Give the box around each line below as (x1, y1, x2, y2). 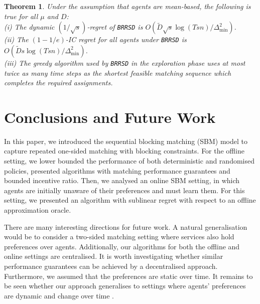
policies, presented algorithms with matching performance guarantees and (4, 165, 230, 176)
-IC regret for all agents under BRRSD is (65, 34, 187, 45)
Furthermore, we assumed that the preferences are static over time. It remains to (4, 270, 253, 281)
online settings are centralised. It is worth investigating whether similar (4, 251, 223, 261)
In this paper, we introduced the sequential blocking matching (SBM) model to (4, 135, 248, 146)
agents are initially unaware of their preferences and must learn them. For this (4, 185, 245, 195)
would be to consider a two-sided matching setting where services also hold (4, 231, 234, 242)
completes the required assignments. (4, 77, 113, 88)
